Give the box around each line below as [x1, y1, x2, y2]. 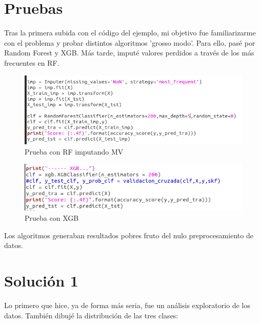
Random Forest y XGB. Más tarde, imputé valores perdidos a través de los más [4, 47, 254, 58]
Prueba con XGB [25, 213, 79, 223]
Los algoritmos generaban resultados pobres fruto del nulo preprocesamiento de [4, 230, 253, 240]
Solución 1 [4, 270, 78, 291]
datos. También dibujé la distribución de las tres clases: [4, 310, 178, 320]
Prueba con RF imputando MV [25, 146, 124, 157]
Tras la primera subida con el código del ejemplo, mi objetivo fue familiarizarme [4, 27, 256, 38]
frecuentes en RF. [4, 57, 59, 68]
